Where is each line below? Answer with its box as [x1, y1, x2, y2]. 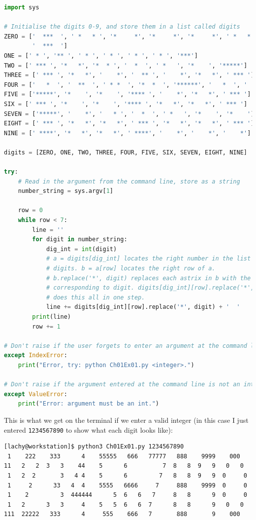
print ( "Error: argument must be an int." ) [18, 400, 160, 408]
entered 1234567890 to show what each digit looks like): [4, 424, 173, 435]
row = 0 [18, 207, 43, 214]
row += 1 [32, 323, 61, 330]
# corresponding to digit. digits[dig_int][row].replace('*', [46, 284, 255, 292]
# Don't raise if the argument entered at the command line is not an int [4, 381, 255, 388]
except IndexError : [4, 352, 67, 359]
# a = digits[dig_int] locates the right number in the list [46, 255, 251, 262]
